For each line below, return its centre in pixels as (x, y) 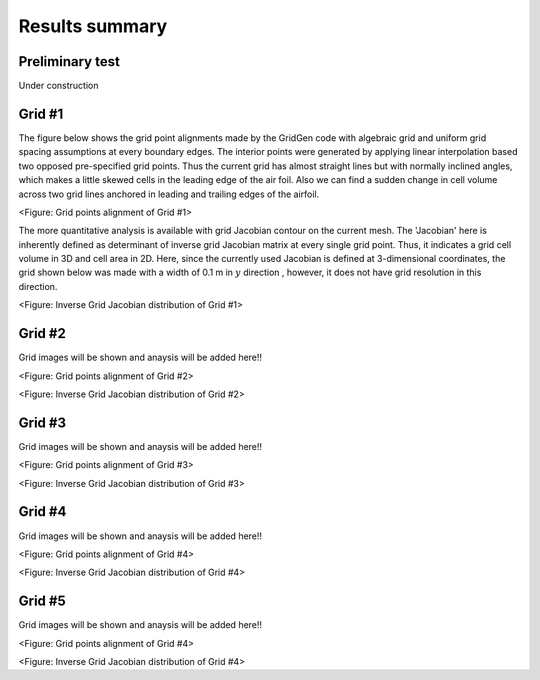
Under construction (58, 86)
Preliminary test (69, 61)
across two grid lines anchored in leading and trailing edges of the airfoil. (169, 194)
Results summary (93, 26)
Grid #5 (42, 601)
